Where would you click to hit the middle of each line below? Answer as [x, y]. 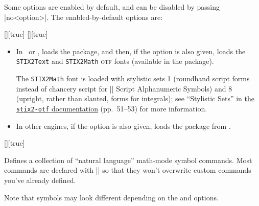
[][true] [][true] [26, 34]
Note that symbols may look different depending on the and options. [111, 197]
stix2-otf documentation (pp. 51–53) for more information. [112, 108]
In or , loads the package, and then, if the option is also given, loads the [131, 51]
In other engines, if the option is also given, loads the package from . [123, 125]
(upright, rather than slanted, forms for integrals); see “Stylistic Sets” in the [135, 98]
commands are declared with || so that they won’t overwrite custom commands [128, 170]
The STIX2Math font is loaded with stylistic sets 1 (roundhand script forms [133, 78]
